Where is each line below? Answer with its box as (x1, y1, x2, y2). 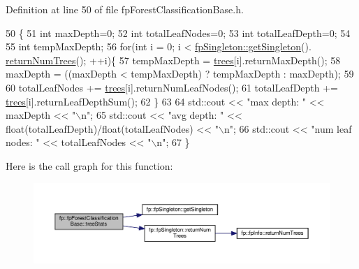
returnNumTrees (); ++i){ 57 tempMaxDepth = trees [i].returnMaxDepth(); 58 (6, 52, 341, 67)
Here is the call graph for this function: (6, 158, 173, 173)
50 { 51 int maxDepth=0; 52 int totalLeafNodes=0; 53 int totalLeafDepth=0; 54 (6, 25, 351, 40)
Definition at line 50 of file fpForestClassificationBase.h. (6, 2, 244, 16)
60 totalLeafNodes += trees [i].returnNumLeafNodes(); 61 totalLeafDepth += (6, 80, 339, 94)
